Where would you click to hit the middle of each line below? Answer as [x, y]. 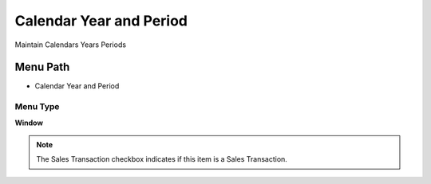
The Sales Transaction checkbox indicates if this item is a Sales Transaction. [162, 159]
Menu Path [42, 67]
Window [29, 123]
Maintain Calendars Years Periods [71, 45]
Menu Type [37, 107]
